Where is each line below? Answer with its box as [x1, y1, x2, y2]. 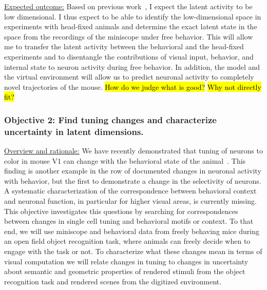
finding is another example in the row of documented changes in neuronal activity [4, 165, 261, 176]
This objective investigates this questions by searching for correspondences [4, 205, 238, 216]
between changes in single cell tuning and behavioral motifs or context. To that [4, 216, 254, 226]
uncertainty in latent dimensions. [4, 125, 144, 138]
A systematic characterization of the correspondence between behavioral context [4, 185, 257, 196]
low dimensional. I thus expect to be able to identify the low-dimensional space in [4, 11, 261, 22]
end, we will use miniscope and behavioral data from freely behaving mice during [4, 225, 259, 236]
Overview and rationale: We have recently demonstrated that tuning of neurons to [4, 145, 263, 156]
